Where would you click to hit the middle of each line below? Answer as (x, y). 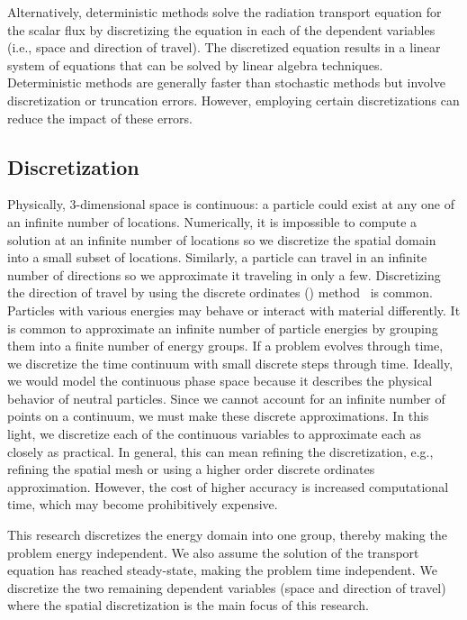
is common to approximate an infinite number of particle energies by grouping (223, 328)
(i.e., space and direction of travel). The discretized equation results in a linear (224, 47)
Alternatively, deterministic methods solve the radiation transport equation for (225, 12)
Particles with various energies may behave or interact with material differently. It (234, 310)
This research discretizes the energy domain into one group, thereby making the (227, 535)
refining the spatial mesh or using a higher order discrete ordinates (191, 469)
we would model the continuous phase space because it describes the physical (220, 381)
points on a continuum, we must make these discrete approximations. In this (218, 416)
